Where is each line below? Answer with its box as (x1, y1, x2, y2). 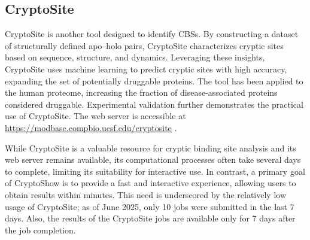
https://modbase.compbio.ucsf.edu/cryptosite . (5, 121, 177, 133)
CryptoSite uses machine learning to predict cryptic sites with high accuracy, (5, 62, 287, 75)
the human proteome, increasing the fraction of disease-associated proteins (5, 86, 278, 99)
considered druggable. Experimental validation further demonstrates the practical (5, 98, 303, 110)
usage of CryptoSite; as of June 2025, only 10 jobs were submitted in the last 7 (5, 200, 294, 212)
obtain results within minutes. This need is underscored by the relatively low (5, 188, 287, 200)
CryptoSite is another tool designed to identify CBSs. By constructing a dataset (5, 28, 299, 40)
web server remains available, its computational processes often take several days (5, 153, 301, 166)
